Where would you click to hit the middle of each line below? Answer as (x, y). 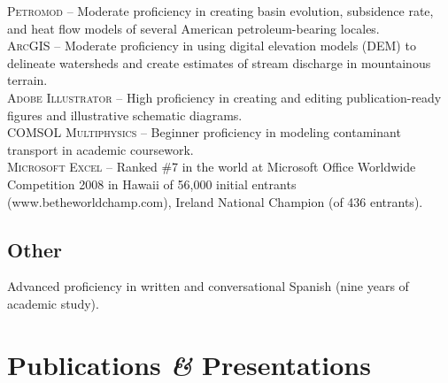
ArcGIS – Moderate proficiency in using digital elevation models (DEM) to (212, 46)
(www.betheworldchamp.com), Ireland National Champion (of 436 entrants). (215, 201)
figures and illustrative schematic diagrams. (125, 115)
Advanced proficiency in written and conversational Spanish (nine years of (208, 286)
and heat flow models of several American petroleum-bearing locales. (193, 28)
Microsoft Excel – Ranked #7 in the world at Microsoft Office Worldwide (212, 167)
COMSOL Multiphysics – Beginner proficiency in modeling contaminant (204, 132)
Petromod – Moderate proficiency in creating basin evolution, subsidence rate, (220, 11)
